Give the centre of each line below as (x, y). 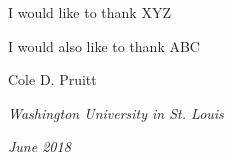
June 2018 (39, 146)
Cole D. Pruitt (52, 79)
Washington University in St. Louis (116, 112)
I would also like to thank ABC (104, 45)
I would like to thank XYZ (89, 12)
